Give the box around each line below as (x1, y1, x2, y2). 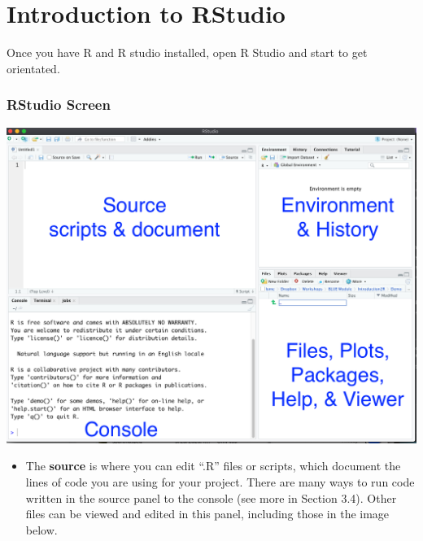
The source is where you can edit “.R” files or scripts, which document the (25, 457, 401, 474)
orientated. (7, 59, 60, 76)
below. (25, 521, 58, 538)
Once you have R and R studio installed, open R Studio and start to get (7, 44, 368, 61)
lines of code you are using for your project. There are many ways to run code (25, 473, 415, 491)
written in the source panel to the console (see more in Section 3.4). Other (25, 489, 397, 506)
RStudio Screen (7, 94, 111, 115)
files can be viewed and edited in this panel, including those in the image (25, 505, 390, 522)
